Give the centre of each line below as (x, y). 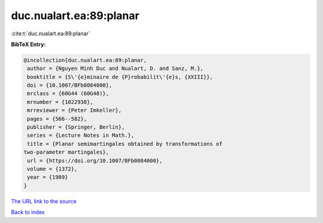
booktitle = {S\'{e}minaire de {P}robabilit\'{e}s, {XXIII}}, (120, 77)
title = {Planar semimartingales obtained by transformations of (125, 144)
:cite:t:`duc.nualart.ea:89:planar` (51, 33)
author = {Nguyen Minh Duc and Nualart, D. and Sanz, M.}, (115, 68)
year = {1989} (48, 177)
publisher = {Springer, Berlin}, (76, 127)
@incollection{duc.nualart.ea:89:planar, (85, 60)
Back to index (28, 212)
